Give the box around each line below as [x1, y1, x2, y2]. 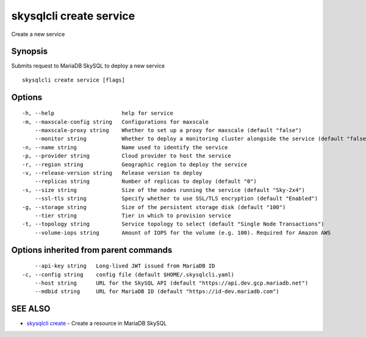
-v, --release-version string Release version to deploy [22, 169, 203, 176]
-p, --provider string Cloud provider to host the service [22, 152, 231, 160]
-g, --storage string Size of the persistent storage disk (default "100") [22, 204, 286, 210]
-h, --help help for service [22, 110, 174, 117]
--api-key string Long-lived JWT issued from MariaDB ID [34, 263, 215, 269]
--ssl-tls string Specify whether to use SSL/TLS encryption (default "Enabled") [34, 195, 318, 202]
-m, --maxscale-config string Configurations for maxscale [22, 118, 209, 125]
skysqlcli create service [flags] [22, 76, 125, 83]
